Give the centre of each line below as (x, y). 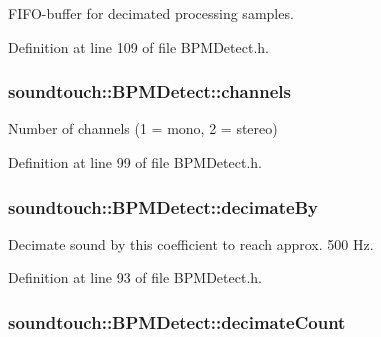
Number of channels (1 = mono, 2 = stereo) (143, 128)
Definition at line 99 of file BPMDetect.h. (135, 162)
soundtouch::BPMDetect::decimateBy (163, 206)
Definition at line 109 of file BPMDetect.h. (138, 46)
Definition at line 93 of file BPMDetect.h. (135, 277)
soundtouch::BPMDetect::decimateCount (177, 321)
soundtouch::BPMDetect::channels (149, 91)
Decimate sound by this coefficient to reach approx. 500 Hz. (191, 243)
